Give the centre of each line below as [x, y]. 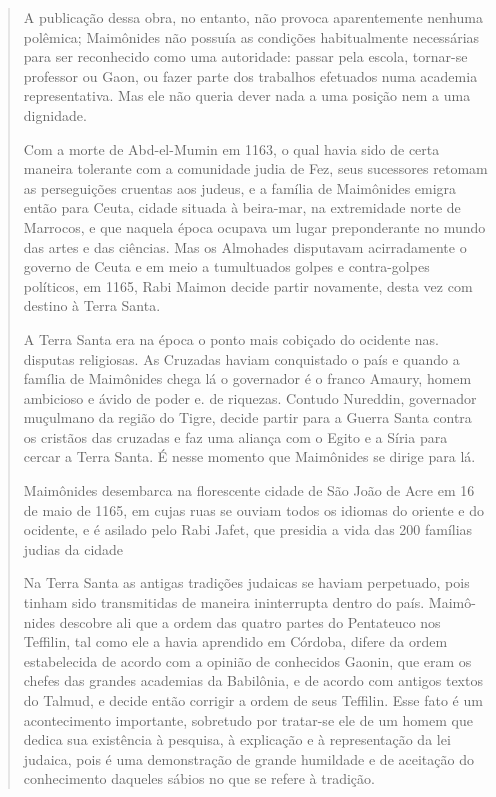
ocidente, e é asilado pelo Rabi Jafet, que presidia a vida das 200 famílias [248, 529]
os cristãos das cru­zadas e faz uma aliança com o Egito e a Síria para [235, 436]
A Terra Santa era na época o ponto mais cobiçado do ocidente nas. [231, 338]
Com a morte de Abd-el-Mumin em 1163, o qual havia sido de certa [231, 148]
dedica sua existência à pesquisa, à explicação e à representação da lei [237, 739]
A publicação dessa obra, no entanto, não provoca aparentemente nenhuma [253, 17]
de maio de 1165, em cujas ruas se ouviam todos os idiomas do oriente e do [253, 509]
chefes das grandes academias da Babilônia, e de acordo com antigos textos [253, 680]
